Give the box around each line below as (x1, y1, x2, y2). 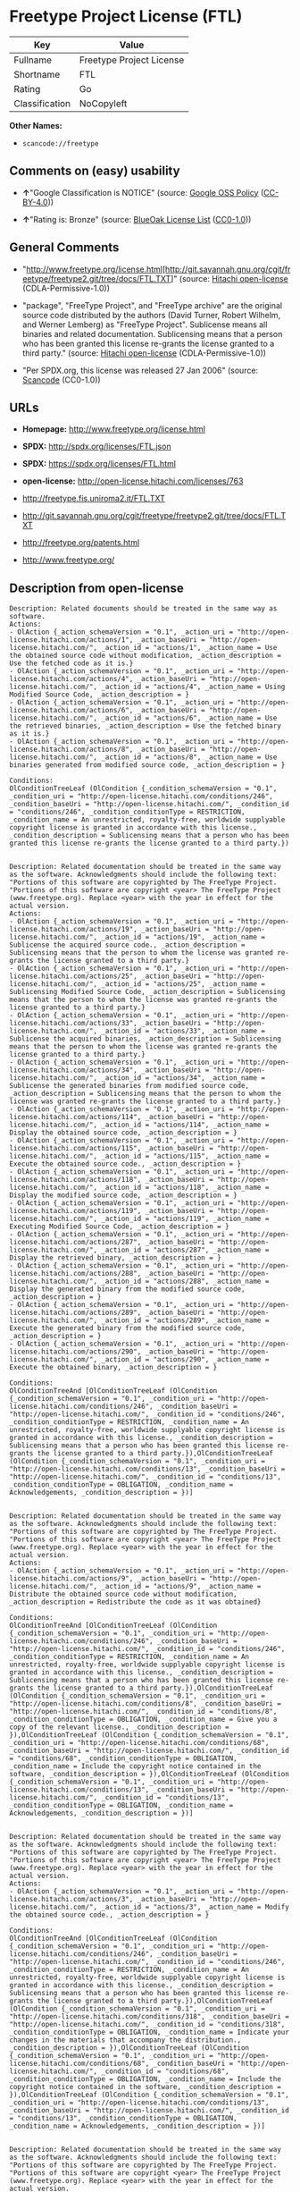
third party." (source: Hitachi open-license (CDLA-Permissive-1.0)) (21, 347, 266, 358)
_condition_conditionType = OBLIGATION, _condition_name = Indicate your (9, 2028, 290, 2037)
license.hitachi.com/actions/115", (9, 1144, 142, 1153)
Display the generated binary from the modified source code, (9, 1285, 246, 1294)
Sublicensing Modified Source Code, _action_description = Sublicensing (9, 988, 286, 997)
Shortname (13, 68, 61, 80)
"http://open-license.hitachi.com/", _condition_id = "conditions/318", (9, 2020, 286, 2029)
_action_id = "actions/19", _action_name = (101, 932, 266, 942)
